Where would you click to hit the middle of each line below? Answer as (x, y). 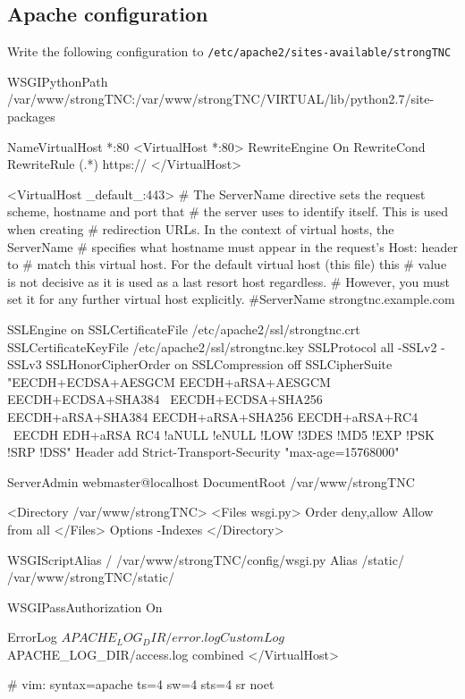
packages (31, 117)
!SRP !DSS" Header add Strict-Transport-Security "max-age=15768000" (203, 452)
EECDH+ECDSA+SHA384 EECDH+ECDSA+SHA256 (165, 399)
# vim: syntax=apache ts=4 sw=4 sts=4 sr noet (141, 684)
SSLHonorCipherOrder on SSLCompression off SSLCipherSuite (219, 364)
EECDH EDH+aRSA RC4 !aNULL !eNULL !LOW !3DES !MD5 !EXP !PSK (224, 434)
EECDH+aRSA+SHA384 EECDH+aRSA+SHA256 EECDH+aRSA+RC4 (213, 416)
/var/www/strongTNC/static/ (91, 577)
